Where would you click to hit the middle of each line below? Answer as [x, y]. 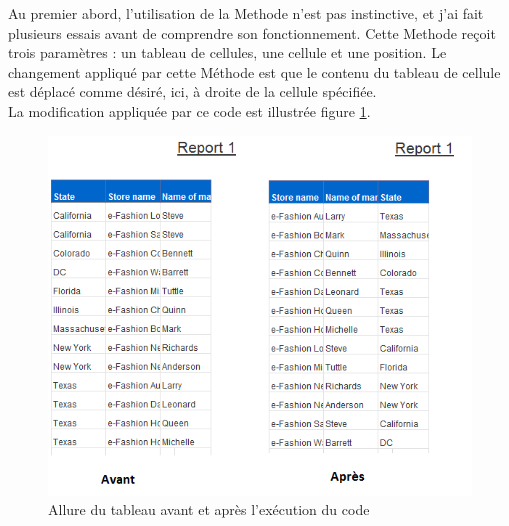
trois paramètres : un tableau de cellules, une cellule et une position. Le [227, 52]
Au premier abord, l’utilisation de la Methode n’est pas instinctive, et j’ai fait [246, 13]
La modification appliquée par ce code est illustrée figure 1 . [189, 110]
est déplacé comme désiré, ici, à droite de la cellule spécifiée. [192, 91]
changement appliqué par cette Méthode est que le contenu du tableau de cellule [254, 71]
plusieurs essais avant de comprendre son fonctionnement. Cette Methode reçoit [252, 32]
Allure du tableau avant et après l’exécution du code [209, 509]
